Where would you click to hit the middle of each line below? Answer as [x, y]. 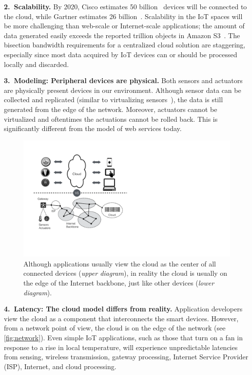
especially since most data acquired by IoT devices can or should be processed [121, 54]
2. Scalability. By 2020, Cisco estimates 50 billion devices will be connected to [126, 6]
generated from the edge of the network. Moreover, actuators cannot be [111, 109]
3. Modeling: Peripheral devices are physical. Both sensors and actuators [123, 80]
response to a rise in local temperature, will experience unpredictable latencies [121, 347]
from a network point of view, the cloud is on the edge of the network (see [115, 328]
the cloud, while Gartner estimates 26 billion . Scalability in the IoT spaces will [123, 16]
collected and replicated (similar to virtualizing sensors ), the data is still [114, 99]
